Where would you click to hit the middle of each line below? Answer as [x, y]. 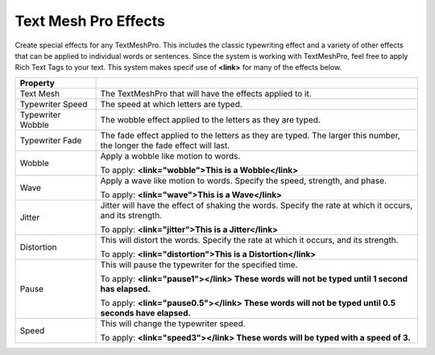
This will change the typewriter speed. [173, 324]
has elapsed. [125, 288]
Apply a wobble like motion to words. [170, 155]
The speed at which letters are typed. [172, 104]
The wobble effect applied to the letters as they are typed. [211, 119]
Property [37, 83]
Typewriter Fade [51, 140]
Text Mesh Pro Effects [90, 21]
